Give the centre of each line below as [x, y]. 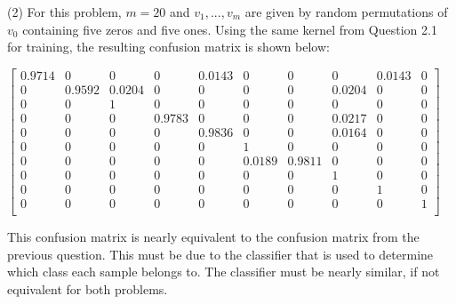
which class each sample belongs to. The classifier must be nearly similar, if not [224, 272]
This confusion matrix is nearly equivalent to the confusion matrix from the [213, 237]
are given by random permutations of [346, 12]
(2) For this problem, [64, 12]
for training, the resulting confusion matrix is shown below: [168, 47]
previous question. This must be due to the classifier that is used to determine [220, 254]
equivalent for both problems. [88, 288]
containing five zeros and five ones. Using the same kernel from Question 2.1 [230, 29]
